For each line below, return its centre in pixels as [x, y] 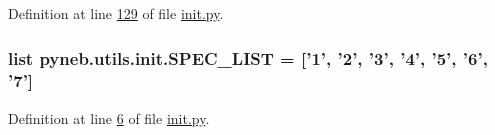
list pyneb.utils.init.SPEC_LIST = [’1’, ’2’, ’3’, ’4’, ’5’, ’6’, [248, 57]
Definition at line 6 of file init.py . [109, 117]
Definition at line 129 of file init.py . [116, 13]
